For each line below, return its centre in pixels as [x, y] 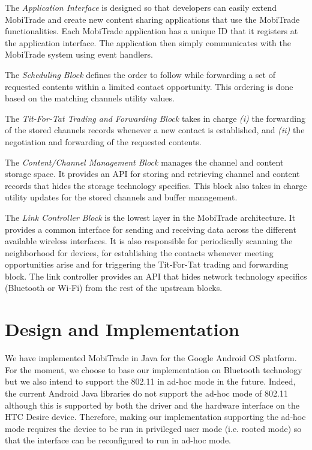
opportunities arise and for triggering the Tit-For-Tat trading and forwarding [147, 264]
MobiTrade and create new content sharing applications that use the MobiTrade [152, 19]
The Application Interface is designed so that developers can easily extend [141, 7]
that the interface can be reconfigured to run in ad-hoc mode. [118, 440]
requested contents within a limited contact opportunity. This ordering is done [149, 86]
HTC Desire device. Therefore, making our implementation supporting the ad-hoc [155, 417]
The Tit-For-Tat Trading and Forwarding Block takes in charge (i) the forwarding [155, 118]
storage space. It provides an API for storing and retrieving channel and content [152, 174]
